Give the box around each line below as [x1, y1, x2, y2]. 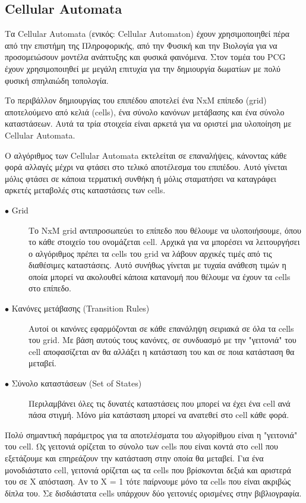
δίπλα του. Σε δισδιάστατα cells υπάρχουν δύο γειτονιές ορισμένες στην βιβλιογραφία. [5, 486, 302, 499]
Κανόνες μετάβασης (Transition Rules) [11, 302, 150, 315]
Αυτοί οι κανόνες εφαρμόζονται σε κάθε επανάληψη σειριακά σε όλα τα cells [29, 322, 294, 334]
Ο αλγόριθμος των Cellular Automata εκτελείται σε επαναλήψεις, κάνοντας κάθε [5, 149, 287, 161]
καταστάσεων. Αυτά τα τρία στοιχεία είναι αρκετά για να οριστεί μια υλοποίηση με [5, 117, 292, 130]
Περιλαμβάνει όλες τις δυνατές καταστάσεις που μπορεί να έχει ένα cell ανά [29, 397, 291, 409]
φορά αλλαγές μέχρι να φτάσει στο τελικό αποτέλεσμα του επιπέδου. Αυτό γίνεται [5, 161, 288, 173]
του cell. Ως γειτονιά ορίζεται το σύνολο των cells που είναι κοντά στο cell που [5, 440, 279, 452]
